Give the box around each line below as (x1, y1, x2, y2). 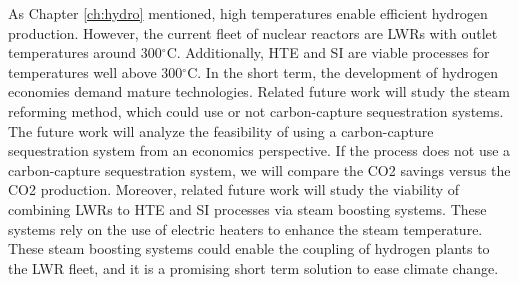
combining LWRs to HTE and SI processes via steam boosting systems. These (8, 198, 487, 219)
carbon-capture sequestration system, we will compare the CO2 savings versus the (8, 159, 511, 180)
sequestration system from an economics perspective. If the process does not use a (8, 140, 511, 161)
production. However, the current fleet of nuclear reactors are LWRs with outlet (8, 22, 498, 43)
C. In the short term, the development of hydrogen (187, 61, 499, 82)
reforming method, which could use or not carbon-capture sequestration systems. (8, 100, 504, 121)
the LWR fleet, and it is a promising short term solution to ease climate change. (8, 257, 499, 278)
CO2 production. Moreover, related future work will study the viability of (8, 179, 460, 200)
